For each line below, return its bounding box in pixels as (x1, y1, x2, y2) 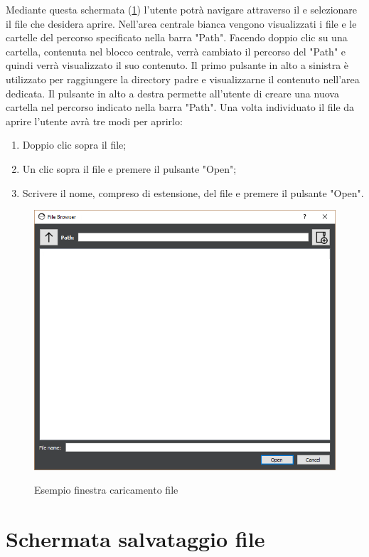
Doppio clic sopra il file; (22, 137, 127, 152)
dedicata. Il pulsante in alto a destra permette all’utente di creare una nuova (6, 85, 339, 100)
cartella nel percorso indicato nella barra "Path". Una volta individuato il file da (6, 100, 355, 115)
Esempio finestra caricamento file (34, 482, 178, 497)
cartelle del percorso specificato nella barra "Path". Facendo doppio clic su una (6, 30, 348, 45)
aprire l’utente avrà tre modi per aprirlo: (6, 113, 183, 128)
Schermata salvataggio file (6, 524, 265, 553)
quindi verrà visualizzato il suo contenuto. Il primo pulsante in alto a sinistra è (6, 58, 349, 73)
